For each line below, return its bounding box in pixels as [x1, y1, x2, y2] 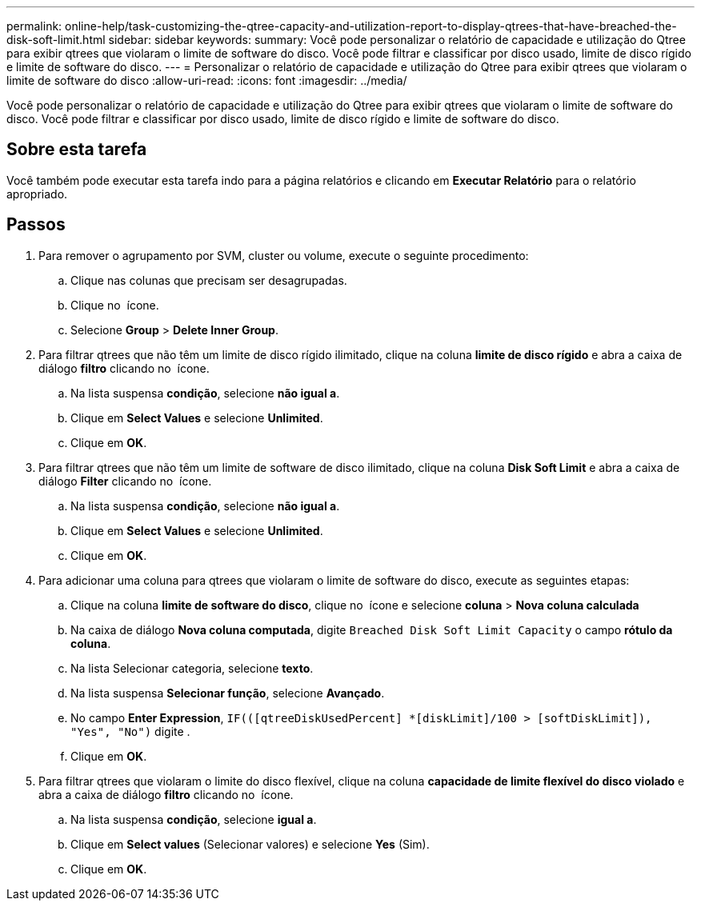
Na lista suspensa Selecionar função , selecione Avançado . [70, 685, 385, 700]
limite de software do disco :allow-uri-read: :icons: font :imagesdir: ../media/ [6, 74, 407, 87]
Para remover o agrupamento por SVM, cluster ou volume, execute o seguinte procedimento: [38, 248, 529, 262]
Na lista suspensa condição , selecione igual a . [70, 812, 317, 826]
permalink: [6, 19, 62, 33]
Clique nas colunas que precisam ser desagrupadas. [70, 273, 347, 287]
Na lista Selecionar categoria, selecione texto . [70, 661, 314, 675]
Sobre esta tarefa [6, 139, 147, 160]
